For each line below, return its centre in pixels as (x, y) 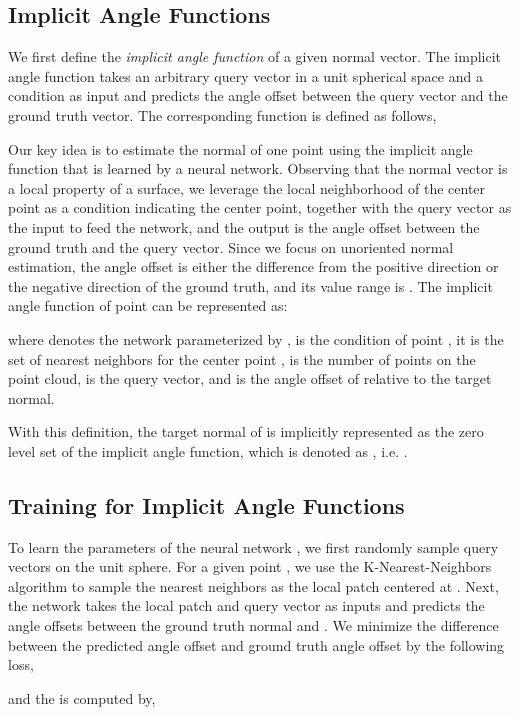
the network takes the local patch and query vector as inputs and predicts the (246, 605)
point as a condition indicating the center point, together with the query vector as (260, 207)
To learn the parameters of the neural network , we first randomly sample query (253, 546)
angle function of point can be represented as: (148, 305)
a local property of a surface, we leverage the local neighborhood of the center (247, 187)
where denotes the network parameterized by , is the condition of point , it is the (256, 338)
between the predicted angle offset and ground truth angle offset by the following (256, 644)
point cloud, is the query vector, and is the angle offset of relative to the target (250, 378)
